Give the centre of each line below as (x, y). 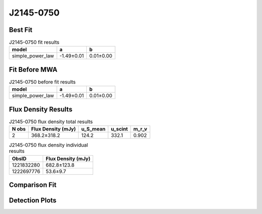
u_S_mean (93, 129)
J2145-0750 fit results (34, 42)
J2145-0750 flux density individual (49, 145)
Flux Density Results (41, 109)
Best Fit (21, 30)
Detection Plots (33, 201)
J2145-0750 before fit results (42, 82)
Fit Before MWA (33, 70)
